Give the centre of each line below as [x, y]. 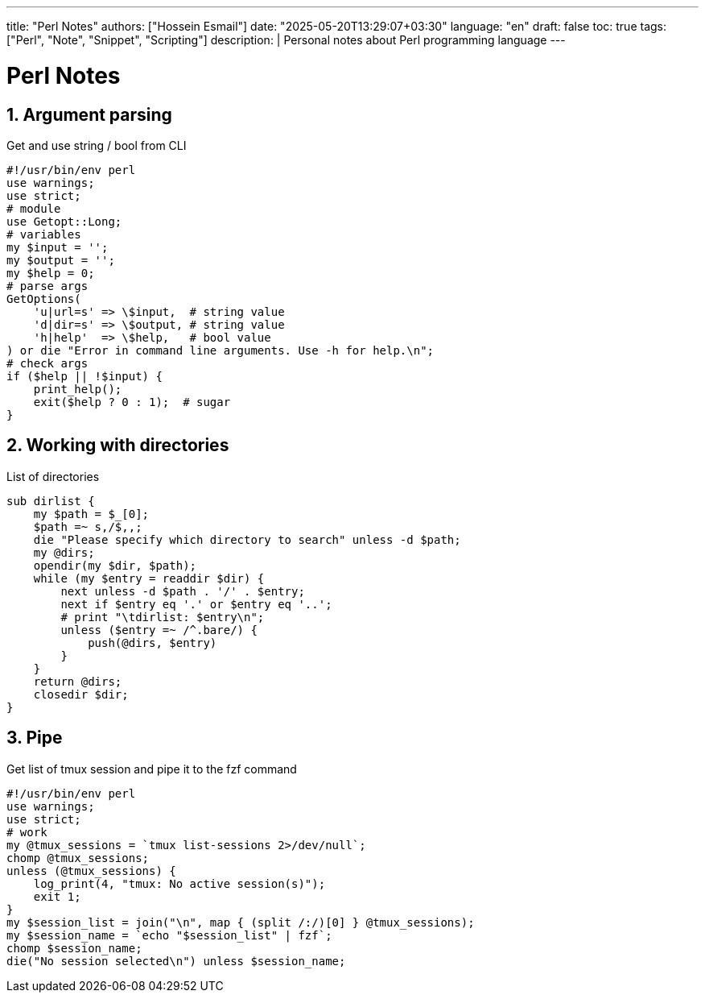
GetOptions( [44, 298]
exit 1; [57, 896]
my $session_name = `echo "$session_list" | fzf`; [169, 935]
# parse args [47, 286]
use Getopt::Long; [64, 221]
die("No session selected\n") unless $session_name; [176, 961]
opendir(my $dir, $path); [115, 565]
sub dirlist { [51, 501]
